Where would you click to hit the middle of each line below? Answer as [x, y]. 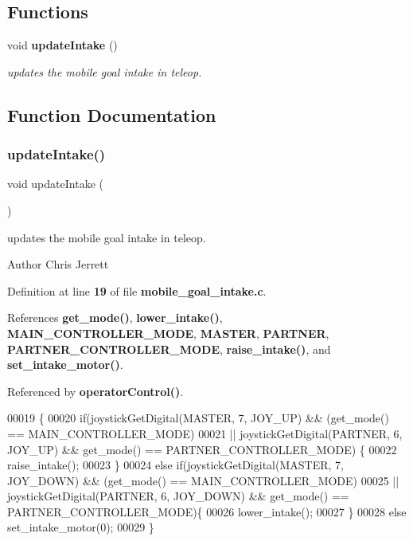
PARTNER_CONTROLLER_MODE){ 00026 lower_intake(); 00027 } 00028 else [207, 511]
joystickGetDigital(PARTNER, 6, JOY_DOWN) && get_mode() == [178, 496]
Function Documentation [112, 114]
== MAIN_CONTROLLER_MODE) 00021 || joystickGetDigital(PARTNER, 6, [205, 433]
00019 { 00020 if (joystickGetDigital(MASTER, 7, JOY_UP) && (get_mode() [198, 418]
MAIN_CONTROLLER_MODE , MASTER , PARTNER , [168, 333]
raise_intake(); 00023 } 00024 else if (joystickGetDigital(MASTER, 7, [175, 465]
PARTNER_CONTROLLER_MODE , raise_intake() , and [169, 349]
